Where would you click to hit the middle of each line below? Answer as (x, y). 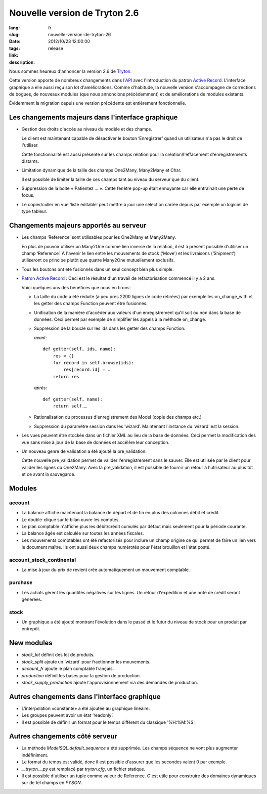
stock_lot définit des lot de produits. (58, 655)
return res (66, 376)
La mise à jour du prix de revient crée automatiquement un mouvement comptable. (106, 570)
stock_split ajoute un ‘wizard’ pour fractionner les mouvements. (86, 662)
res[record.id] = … (87, 370)
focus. (28, 195)
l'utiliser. (30, 145)
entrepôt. (31, 629)
